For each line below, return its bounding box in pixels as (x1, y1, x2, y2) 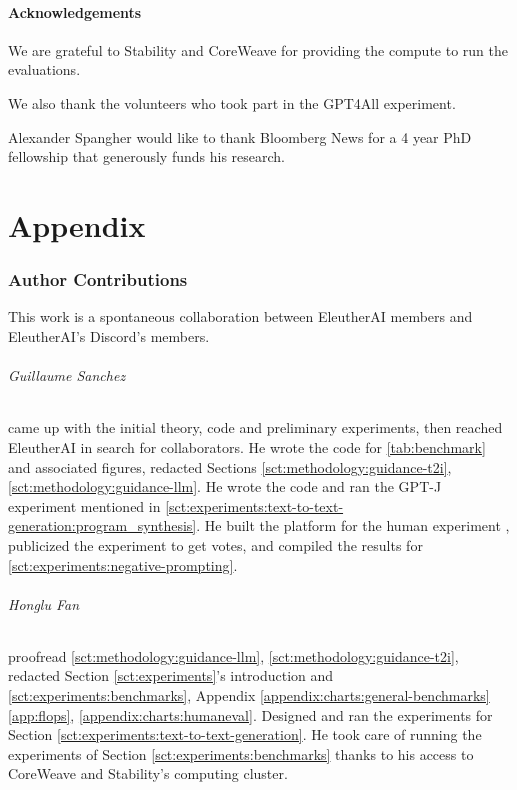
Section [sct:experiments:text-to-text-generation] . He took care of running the (8, 724, 482, 745)
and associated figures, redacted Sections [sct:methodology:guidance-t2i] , (8, 456, 452, 477)
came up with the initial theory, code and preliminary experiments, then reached (8, 417, 503, 438)
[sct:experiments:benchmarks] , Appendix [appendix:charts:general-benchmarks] (8, 685, 490, 706)
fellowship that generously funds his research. (8, 146, 286, 167)
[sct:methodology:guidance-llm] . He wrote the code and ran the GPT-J (8, 476, 442, 497)
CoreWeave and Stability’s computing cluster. (8, 763, 288, 784)
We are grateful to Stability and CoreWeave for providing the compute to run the (8, 39, 508, 60)
